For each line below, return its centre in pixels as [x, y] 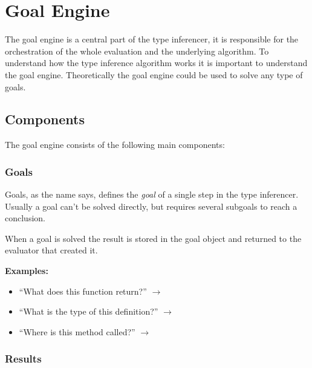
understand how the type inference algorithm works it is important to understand [156, 63]
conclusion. [25, 218]
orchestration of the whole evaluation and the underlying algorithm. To [137, 51]
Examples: [27, 271]
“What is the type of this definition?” [89, 311]
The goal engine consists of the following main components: [115, 145]
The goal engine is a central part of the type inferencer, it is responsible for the [152, 39]
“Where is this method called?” [77, 331]
